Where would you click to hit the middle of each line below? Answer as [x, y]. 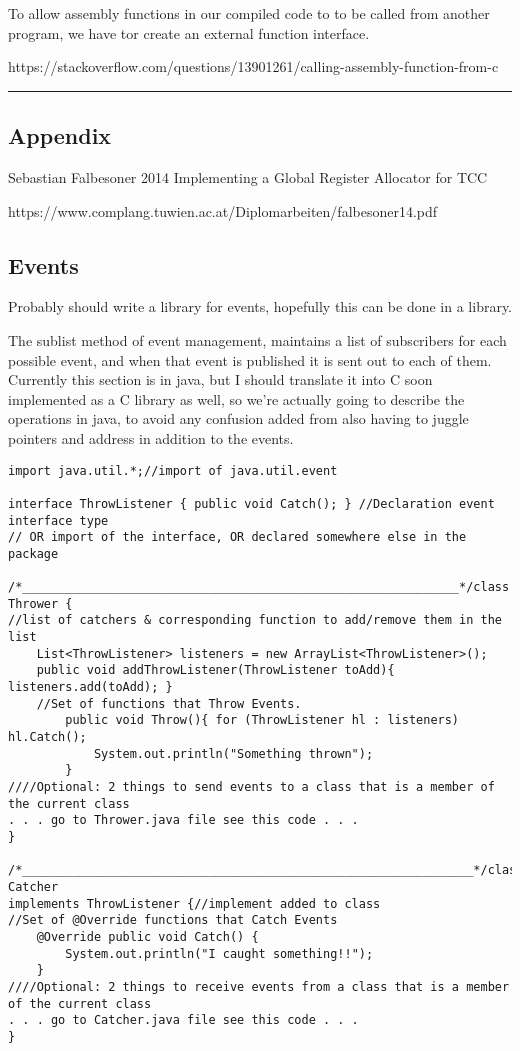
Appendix [60, 135]
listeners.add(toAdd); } [90, 687]
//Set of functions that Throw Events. [169, 703]
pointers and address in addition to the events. [151, 437]
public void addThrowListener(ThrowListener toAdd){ [215, 670]
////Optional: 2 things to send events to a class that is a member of [251, 787]
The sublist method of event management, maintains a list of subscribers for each [257, 339]
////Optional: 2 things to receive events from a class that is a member [259, 986]
